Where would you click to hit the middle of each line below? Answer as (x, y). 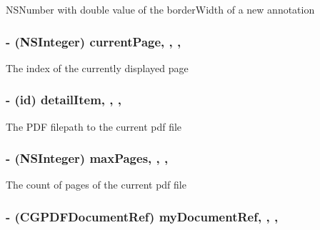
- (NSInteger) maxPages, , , (87, 158)
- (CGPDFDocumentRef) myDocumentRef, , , (142, 216)
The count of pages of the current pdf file (96, 185)
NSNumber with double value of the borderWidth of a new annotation (160, 9)
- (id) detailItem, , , (64, 100)
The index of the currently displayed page (97, 67)
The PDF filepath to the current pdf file (94, 126)
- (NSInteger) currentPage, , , (94, 41)
